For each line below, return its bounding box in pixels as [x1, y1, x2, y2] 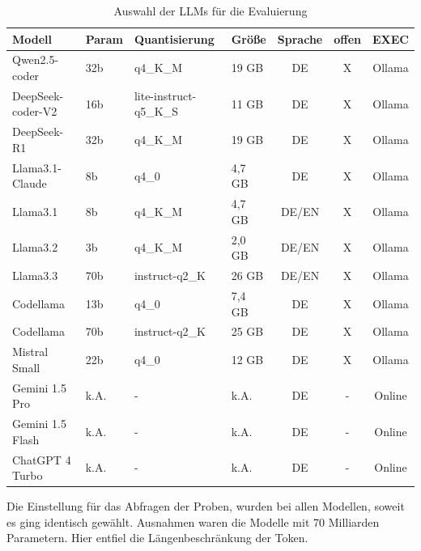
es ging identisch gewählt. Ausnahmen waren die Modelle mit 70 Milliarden [6, 513, 380, 530]
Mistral [12, 343, 49, 360]
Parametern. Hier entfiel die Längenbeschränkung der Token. [6, 529, 308, 546]
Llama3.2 [12, 239, 58, 256]
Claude [12, 175, 47, 192]
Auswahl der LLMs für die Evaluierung [113, 2, 308, 19]
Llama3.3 [12, 267, 58, 284]
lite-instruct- [134, 87, 197, 104]
